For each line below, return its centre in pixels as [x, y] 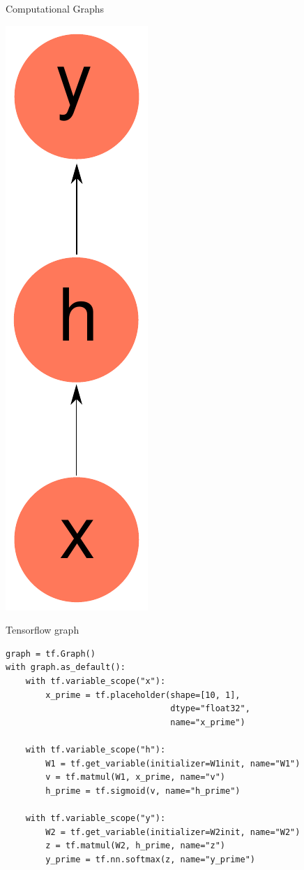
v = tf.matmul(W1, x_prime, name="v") [135, 777]
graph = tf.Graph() [51, 654]
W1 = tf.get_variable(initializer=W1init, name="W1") [173, 763]
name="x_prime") [208, 722]
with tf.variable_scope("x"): [96, 681]
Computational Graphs [55, 8]
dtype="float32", [210, 709]
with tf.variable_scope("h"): [96, 749]
